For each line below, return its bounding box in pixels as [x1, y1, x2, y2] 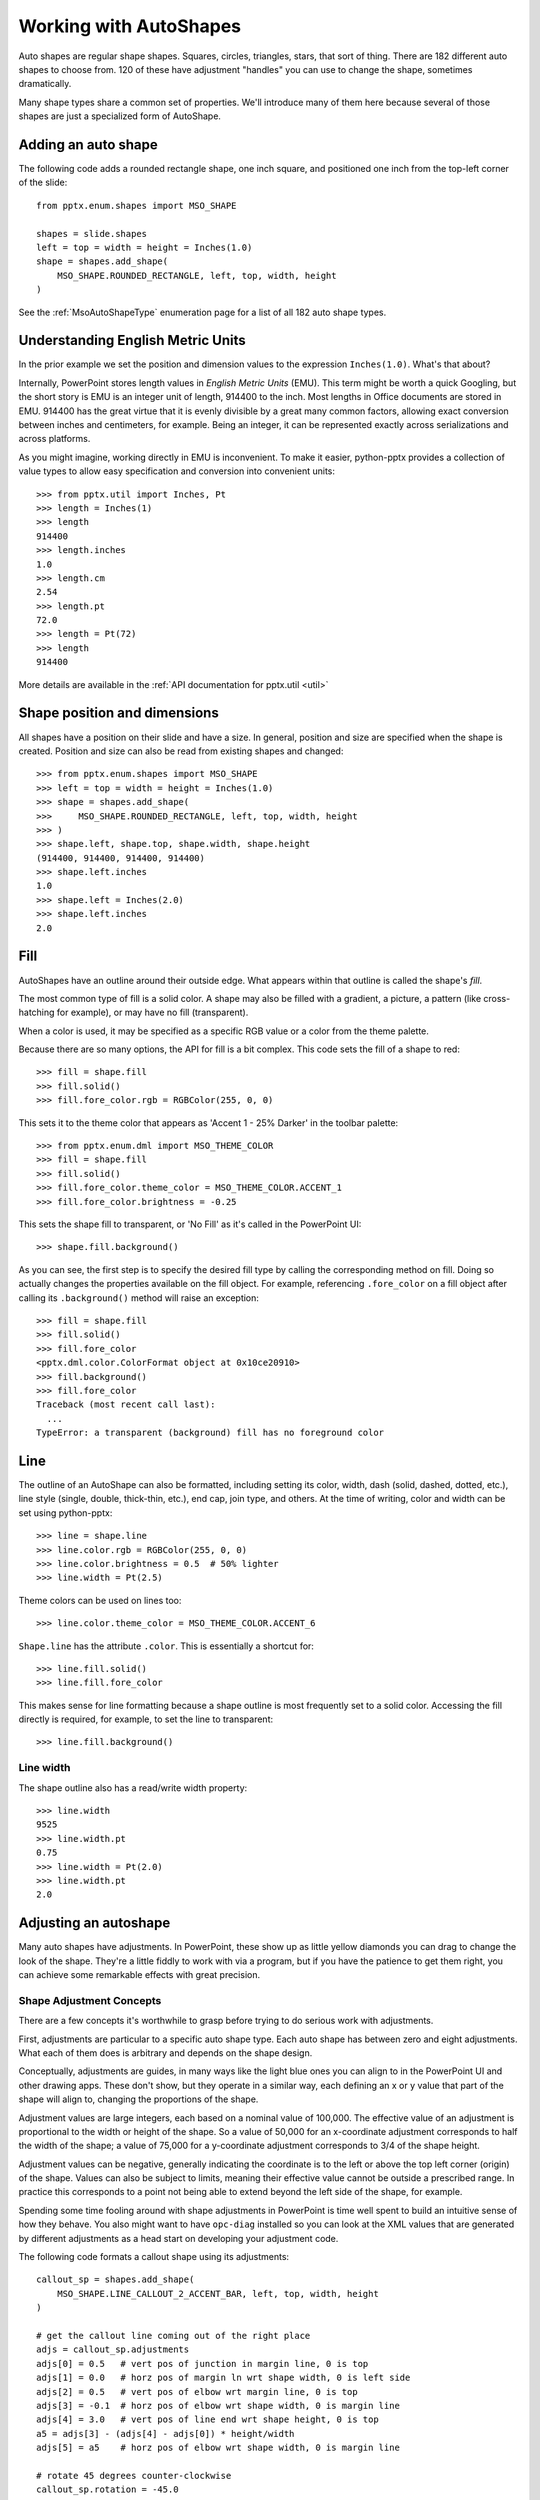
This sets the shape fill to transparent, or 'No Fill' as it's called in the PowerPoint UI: [18, 1218, 362, 1230]
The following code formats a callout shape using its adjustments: [18, 2251, 290, 2263]
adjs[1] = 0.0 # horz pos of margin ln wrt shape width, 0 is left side [36, 2372, 411, 2384]
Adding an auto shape [18, 136, 159, 153]
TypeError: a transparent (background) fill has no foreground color [36, 1427, 385, 1439]
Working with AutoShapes [18, 15, 242, 37]
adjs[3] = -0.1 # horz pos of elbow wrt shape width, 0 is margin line [36, 2400, 400, 2411]
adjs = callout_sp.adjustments [36, 2344, 190, 2355]
